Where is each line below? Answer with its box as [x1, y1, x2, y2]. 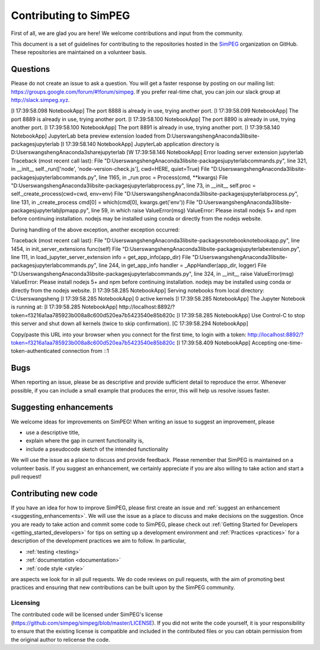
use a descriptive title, [25, 429, 80, 436]
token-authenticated [11, 348, 61, 355]
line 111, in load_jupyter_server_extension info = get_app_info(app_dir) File [11, 254, 191, 261]
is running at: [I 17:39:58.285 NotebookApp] [11, 303, 118, 311]
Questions [11, 64, 50, 74]
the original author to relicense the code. [11, 636, 110, 643]
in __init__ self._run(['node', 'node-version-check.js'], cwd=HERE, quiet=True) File [11, 165, 210, 173]
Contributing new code [11, 488, 98, 498]
